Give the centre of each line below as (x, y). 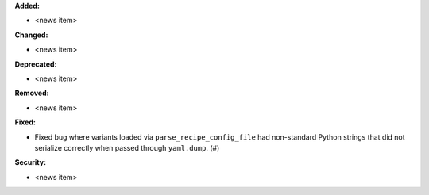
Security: (31, 162)
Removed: (32, 93)
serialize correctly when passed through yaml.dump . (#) (127, 147)
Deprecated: (36, 64)
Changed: (31, 35)
